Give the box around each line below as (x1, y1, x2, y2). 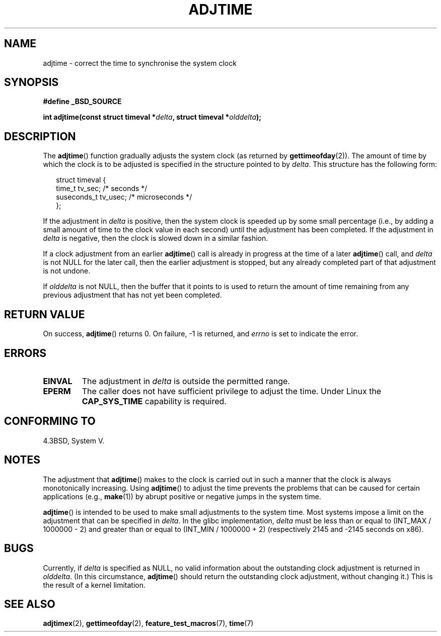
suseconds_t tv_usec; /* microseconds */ (56, 193, 192, 202)
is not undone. (43, 266, 91, 276)
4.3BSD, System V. (43, 436, 105, 445)
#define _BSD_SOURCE (43, 97, 122, 106)
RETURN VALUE (4, 308, 85, 321)
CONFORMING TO (4, 415, 96, 428)
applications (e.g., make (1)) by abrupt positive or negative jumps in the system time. (43, 492, 321, 501)
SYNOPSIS (4, 76, 59, 89)
